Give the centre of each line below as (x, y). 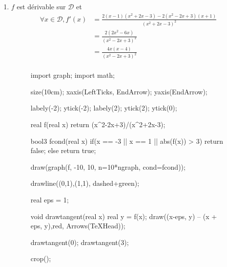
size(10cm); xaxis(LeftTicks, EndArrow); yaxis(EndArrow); (119, 91)
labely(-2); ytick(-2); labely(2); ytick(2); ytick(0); (104, 108)
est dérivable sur (41, 6)
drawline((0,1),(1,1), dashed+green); (85, 183)
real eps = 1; (50, 200)
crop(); (41, 258)
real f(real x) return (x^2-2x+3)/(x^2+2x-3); (98, 124)
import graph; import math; (72, 75)
